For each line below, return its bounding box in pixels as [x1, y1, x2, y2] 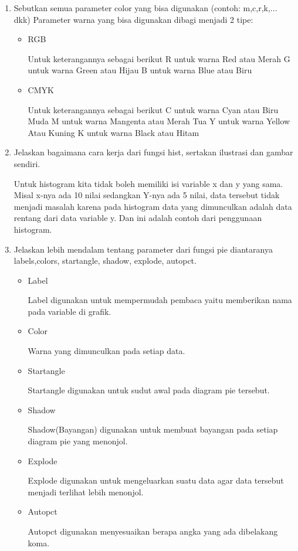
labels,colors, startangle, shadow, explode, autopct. [13, 254, 197, 267]
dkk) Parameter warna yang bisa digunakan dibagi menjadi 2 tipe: [13, 13, 253, 25]
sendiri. [13, 157, 40, 169]
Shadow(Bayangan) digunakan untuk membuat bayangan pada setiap [28, 423, 278, 436]
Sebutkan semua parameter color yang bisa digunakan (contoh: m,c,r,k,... [13, 2, 277, 13]
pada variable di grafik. [28, 305, 111, 317]
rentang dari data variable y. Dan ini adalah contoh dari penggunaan [13, 212, 262, 224]
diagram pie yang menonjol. [28, 435, 128, 447]
